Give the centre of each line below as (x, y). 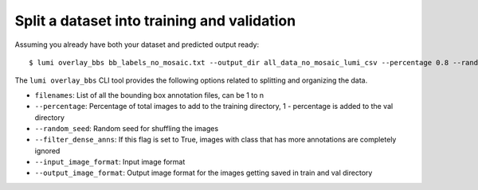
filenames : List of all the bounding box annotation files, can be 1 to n (149, 95)
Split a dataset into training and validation (155, 21)
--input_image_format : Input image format (110, 162)
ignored (47, 150)
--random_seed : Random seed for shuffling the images (127, 128)
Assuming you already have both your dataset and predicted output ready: (137, 45)
